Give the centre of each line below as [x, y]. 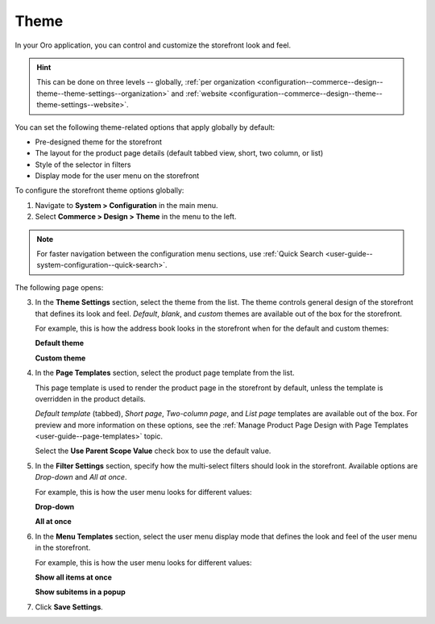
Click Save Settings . [69, 607]
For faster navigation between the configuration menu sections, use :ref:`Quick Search [180, 254]
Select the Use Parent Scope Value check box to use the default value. [153, 451]
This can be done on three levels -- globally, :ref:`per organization [146, 82]
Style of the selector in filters [83, 164]
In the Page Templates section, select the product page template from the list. [165, 373]
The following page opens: [59, 287]
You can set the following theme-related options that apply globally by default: [145, 127]
